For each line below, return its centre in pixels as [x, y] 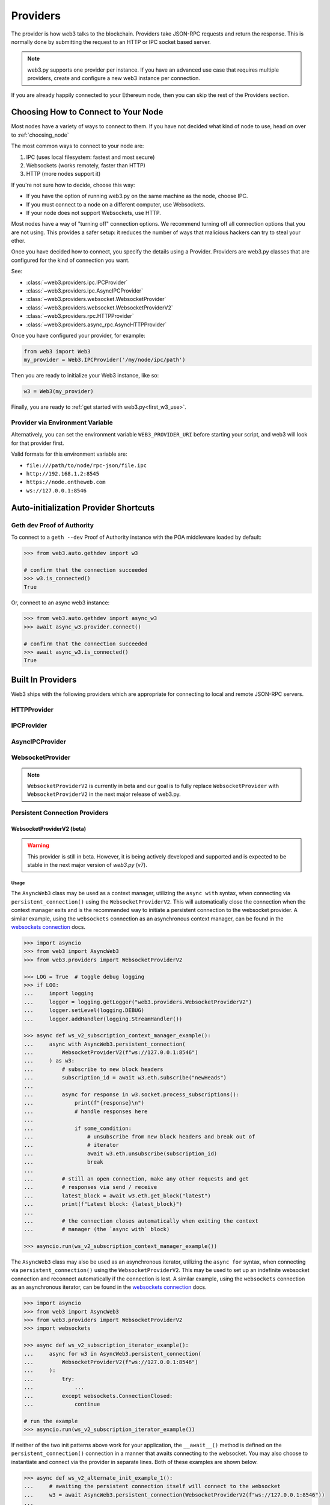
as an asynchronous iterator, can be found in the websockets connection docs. [109, 1287]
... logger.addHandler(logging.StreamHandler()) [103, 1019]
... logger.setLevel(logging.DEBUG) [84, 1010]
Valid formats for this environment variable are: [69, 454]
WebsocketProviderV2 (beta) [49, 828]
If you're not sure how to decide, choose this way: [73, 185]
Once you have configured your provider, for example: [78, 335]
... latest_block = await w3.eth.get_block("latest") [117, 1196]
